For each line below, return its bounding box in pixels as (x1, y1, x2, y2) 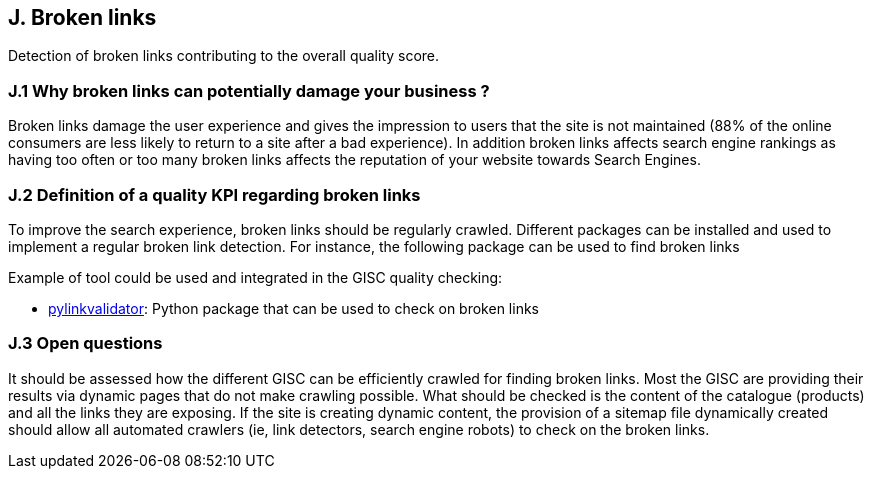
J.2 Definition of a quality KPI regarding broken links (8, 184, 421, 205)
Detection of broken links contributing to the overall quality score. (8, 47, 440, 65)
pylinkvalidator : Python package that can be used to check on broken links (48, 299, 539, 317)
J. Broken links (8, 5, 157, 30)
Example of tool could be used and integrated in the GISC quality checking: (8, 268, 503, 286)
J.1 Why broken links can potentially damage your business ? (8, 80, 490, 101)
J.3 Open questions (8, 333, 163, 354)
